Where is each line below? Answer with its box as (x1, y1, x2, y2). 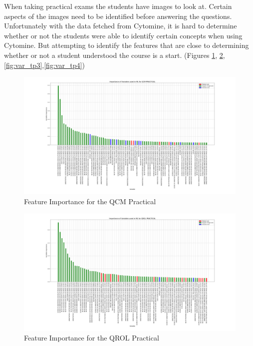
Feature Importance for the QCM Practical (24, 196, 156, 206)
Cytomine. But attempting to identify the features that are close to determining (4, 40, 249, 50)
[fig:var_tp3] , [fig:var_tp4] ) (4, 59, 85, 70)
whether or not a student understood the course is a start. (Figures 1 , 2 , (4, 49, 225, 60)
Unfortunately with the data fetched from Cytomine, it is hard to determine (4, 20, 237, 31)
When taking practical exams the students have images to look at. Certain (4, 1, 232, 11)
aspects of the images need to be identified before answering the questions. (4, 10, 232, 21)
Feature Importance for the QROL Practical (24, 333, 159, 343)
